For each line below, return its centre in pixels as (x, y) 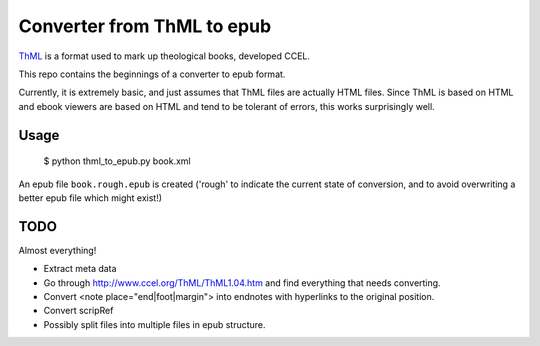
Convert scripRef (78, 311)
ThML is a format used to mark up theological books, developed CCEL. (164, 56)
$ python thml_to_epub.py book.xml (117, 161)
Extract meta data (80, 269)
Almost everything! (57, 250)
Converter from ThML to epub (145, 26)
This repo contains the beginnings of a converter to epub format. (152, 74)
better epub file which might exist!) (90, 197)
